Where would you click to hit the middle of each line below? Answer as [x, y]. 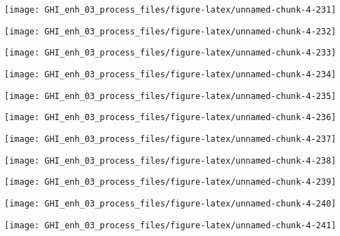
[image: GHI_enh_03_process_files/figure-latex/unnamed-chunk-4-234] [170, 74]
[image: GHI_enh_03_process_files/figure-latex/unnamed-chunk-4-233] [170, 53]
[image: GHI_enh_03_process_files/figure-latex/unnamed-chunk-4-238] [170, 160]
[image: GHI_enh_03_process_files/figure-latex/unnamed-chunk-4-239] [170, 182]
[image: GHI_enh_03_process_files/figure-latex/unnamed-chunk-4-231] [170, 10]
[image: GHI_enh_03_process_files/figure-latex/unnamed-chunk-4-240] [170, 203]
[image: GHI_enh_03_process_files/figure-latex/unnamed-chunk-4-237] [170, 139]
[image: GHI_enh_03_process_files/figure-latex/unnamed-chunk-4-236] [170, 118]
